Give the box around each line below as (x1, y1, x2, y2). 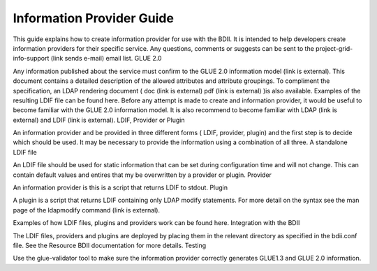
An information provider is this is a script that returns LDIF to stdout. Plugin (13, 183, 228, 192)
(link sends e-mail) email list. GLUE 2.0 (50, 54, 162, 63)
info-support (13, 54, 50, 63)
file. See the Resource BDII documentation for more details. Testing (13, 241, 207, 249)
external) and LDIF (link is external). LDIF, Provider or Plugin (13, 116, 185, 124)
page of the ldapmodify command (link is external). (13, 206, 161, 214)
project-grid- (315, 44, 353, 52)
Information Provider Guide (13, 10, 175, 26)
